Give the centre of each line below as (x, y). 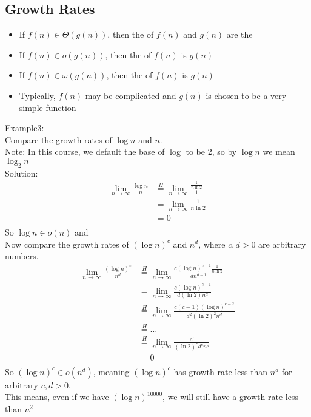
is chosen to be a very (246, 95)
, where (212, 244)
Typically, (37, 95)
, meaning (111, 371)
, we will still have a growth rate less (230, 397)
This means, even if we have (57, 397)
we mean (279, 151)
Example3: (25, 128)
